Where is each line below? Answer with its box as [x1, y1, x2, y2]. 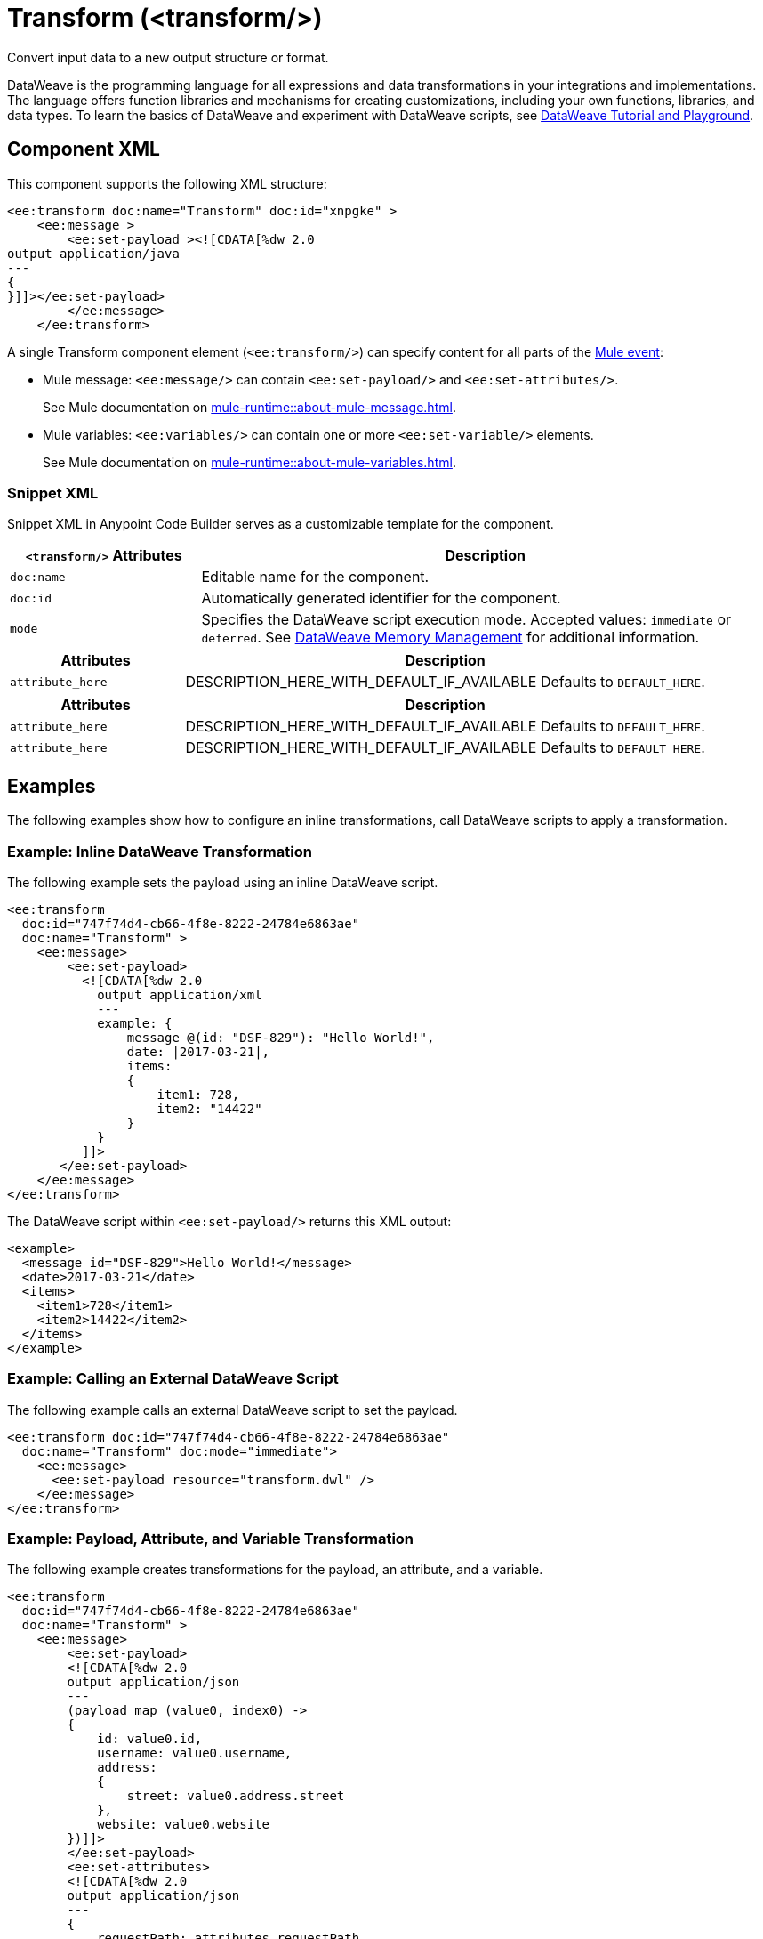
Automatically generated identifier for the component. [201, 589, 561, 608]
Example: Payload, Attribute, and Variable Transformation [7, 1530, 414, 1548]
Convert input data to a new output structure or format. [7, 49, 329, 65]
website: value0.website [97, 1817, 270, 1832]
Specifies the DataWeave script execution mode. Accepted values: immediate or [201, 610, 731, 629]
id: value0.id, [97, 1732, 203, 1747]
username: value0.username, [97, 1746, 293, 1761]
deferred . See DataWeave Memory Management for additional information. [201, 628, 700, 647]
